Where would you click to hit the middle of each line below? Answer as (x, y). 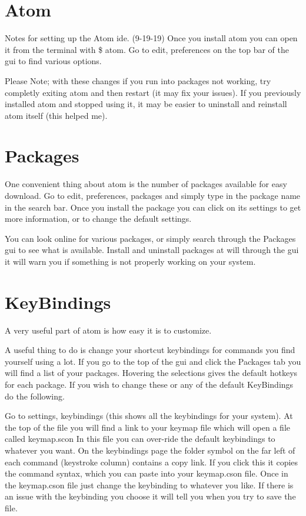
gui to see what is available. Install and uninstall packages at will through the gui (152, 250)
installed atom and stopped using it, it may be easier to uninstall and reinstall (146, 104)
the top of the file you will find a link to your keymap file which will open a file (148, 427)
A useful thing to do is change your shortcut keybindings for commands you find (150, 350)
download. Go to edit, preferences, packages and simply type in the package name (153, 195)
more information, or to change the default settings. (98, 219)
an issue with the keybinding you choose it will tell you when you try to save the (150, 496)
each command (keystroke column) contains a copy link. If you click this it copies (152, 462)
